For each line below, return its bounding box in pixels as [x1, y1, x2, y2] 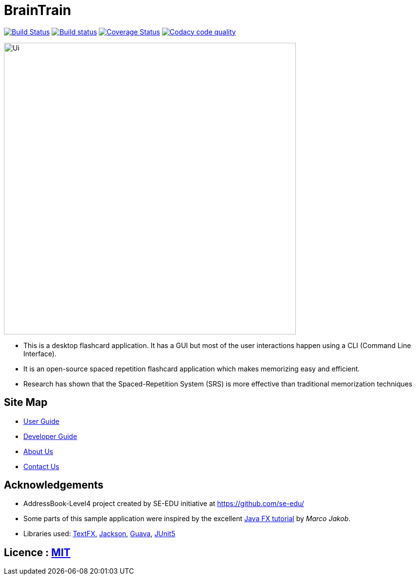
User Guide [23, 417, 60, 425]
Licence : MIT [4, 546, 71, 559]
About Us [23, 447, 54, 456]
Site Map [4, 396, 48, 409]
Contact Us [23, 462, 59, 471]
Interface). [23, 349, 57, 358]
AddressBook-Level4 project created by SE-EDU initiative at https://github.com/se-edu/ [23, 499, 304, 508]
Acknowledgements [4, 479, 104, 491]
